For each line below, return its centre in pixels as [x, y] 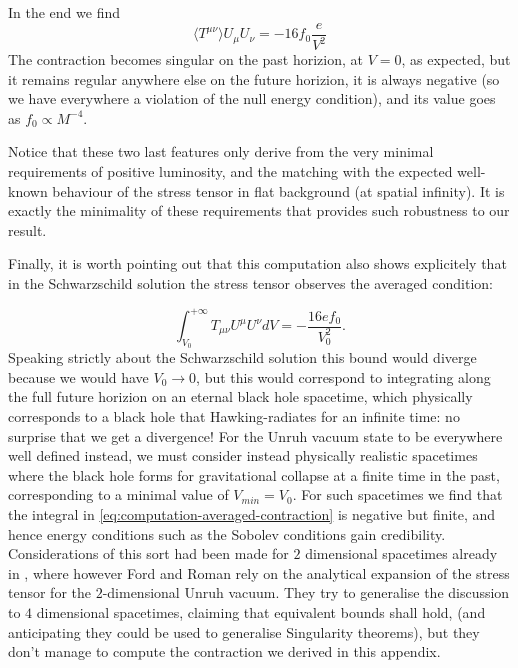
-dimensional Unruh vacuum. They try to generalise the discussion [306, 592]
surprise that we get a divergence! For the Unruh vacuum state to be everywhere [255, 435]
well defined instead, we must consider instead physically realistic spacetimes [243, 455]
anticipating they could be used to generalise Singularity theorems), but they [244, 631]
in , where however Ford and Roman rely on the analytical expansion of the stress [259, 572]
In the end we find [64, 12]
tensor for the [49, 592]
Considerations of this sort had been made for [148, 553]
